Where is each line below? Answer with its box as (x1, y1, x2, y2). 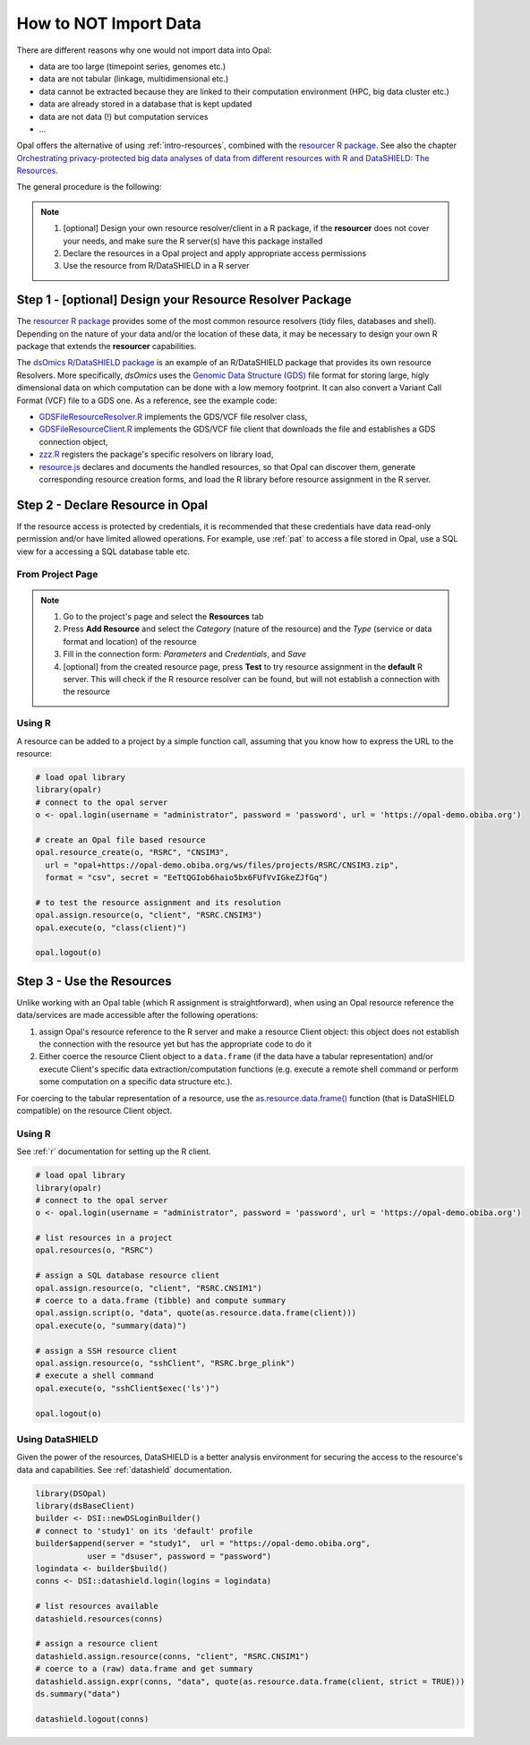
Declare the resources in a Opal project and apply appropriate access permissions (63, 248, 367, 259)
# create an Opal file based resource (35, 834, 206, 845)
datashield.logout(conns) (35, 1714, 150, 1724)
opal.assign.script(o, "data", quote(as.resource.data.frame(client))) (35, 1308, 357, 1318)
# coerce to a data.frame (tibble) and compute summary (35, 1296, 286, 1306)
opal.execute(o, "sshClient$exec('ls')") (35, 1383, 220, 1393)
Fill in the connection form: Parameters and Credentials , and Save (63, 649, 306, 660)
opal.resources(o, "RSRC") (35, 1245, 154, 1255)
